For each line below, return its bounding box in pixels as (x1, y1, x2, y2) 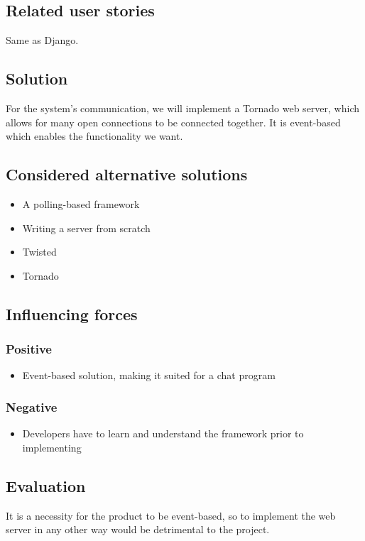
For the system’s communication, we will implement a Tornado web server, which (6, 101, 359, 115)
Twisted (22, 244, 57, 259)
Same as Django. (6, 33, 79, 48)
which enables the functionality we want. (6, 129, 183, 143)
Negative (6, 398, 58, 415)
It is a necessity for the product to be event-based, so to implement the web (6, 508, 336, 523)
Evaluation (6, 474, 86, 496)
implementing (22, 439, 82, 454)
